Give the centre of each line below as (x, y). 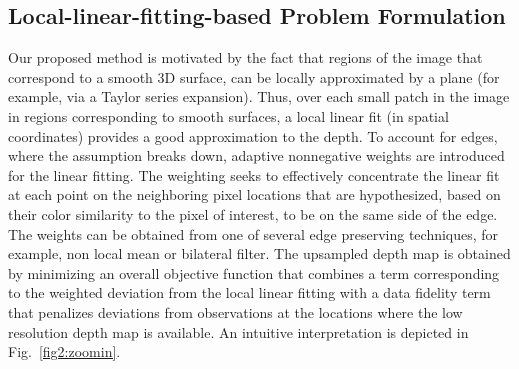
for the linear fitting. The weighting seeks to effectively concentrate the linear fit (254, 174)
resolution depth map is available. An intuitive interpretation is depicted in (238, 331)
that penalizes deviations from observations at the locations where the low (235, 311)
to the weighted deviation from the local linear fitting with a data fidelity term (249, 292)
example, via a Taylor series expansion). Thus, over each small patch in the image (259, 96)
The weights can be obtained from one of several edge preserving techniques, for (253, 233)
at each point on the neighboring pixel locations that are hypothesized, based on (254, 194)
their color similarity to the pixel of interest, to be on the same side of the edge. (253, 213)
